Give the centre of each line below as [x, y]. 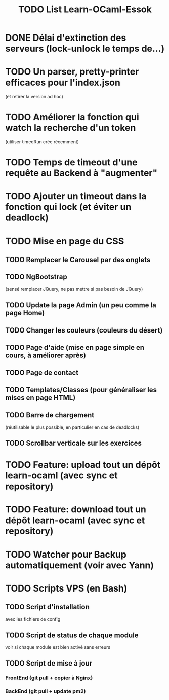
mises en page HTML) [40, 398]
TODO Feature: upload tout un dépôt [83, 465]
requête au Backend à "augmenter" [81, 173]
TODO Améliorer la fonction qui [72, 117]
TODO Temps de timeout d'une [71, 162]
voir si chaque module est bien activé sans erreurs [58, 647]
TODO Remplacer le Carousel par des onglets [78, 260]
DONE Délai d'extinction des [66, 38]
